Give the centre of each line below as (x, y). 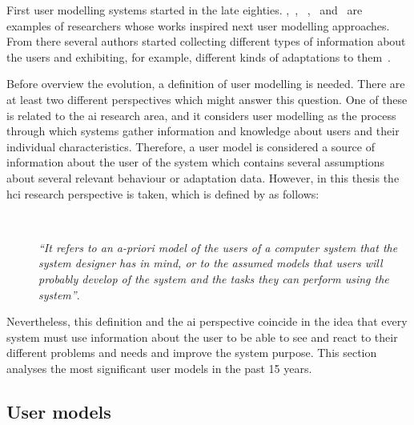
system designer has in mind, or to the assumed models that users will (211, 263)
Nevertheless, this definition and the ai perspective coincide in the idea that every (207, 321)
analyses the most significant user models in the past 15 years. (159, 368)
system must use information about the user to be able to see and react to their (202, 337)
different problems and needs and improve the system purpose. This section (192, 353)
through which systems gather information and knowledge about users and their (203, 131)
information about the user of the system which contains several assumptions (196, 162)
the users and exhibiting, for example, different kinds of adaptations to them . (199, 56)
